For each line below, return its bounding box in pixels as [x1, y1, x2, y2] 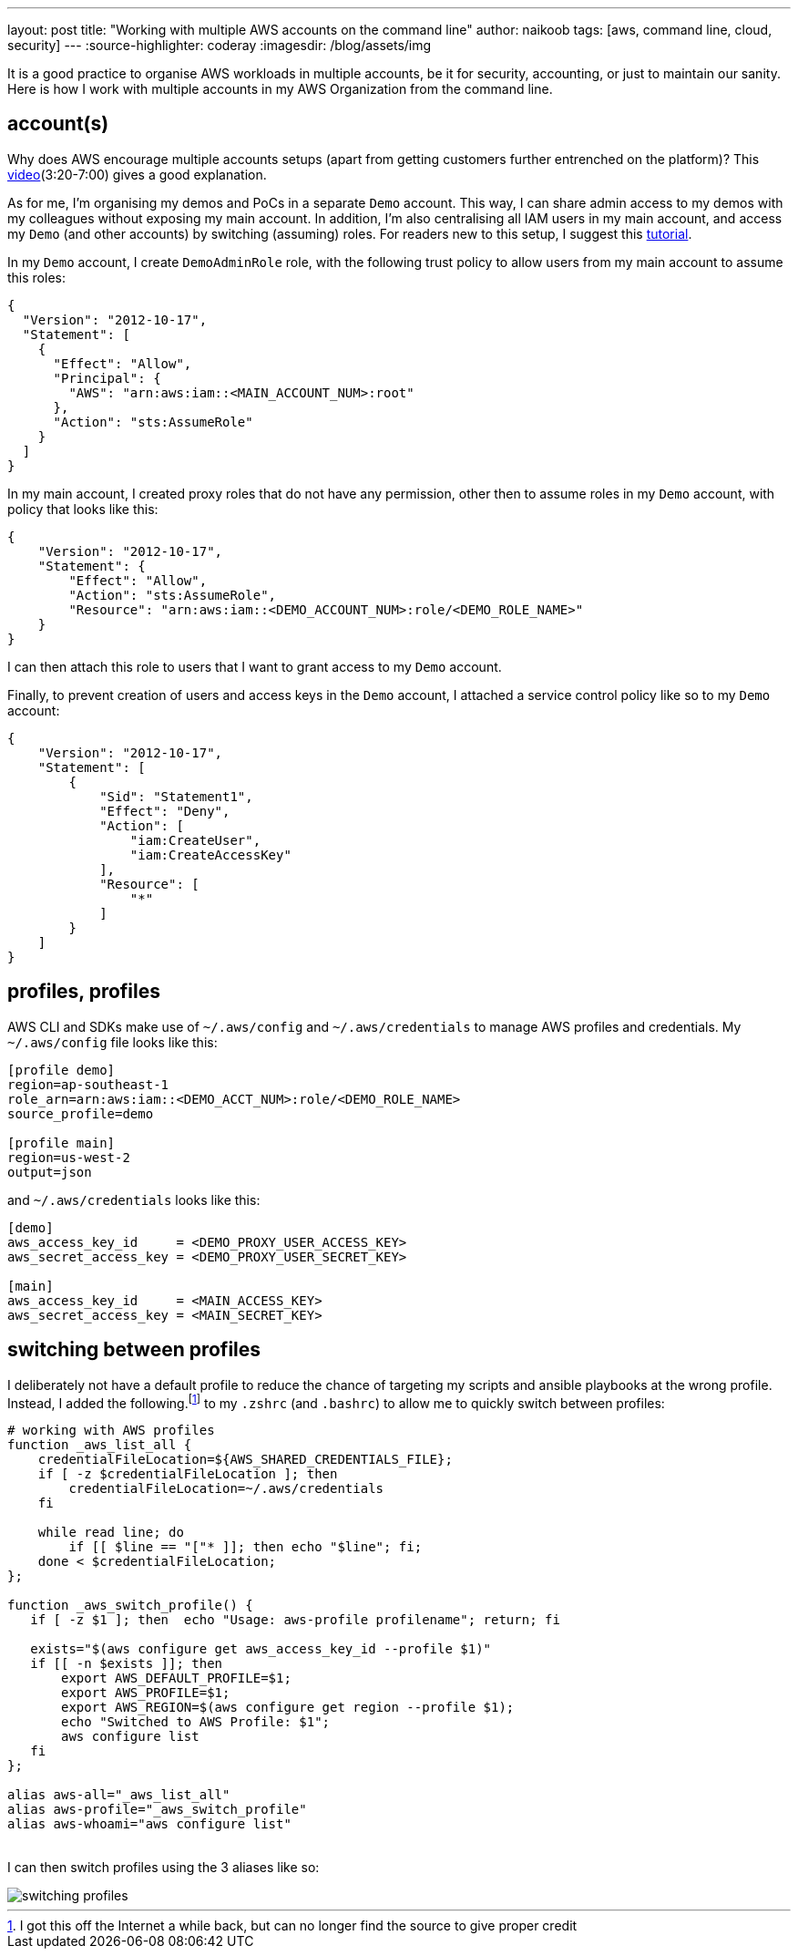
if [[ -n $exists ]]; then [30, 1656, 223, 1672]
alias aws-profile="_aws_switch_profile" [7, 1802, 307, 1817]
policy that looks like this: [7, 500, 159, 517]
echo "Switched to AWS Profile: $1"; [61, 1714, 331, 1730]
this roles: [7, 269, 66, 285]
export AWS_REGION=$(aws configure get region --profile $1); [61, 1700, 515, 1715]
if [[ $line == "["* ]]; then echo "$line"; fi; [68, 1539, 423, 1555]
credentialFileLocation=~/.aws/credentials [68, 1481, 384, 1497]
